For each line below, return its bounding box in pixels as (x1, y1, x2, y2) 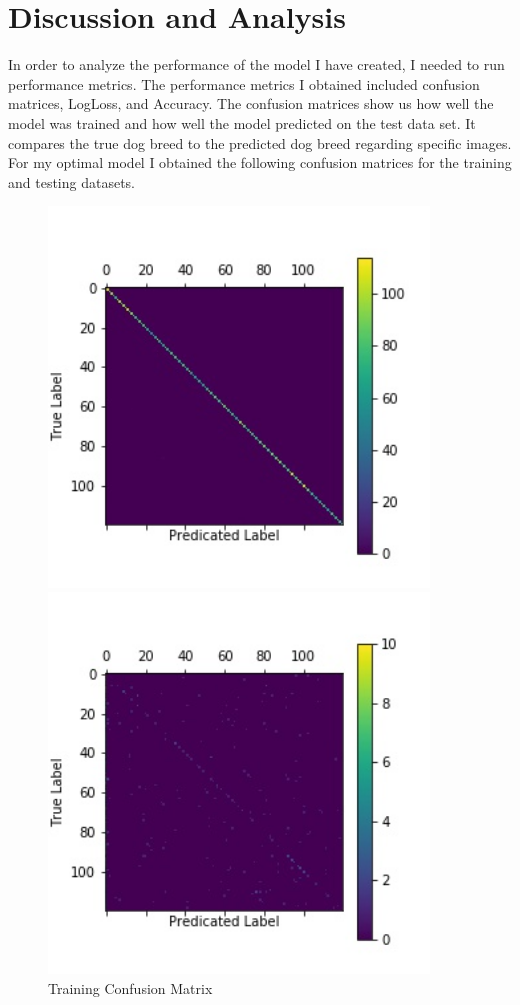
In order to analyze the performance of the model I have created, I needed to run (8, 54, 505, 75)
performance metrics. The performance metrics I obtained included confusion (8, 73, 480, 94)
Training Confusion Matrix (48, 977, 213, 998)
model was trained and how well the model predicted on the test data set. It (8, 112, 476, 133)
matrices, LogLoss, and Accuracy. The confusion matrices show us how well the (8, 93, 494, 114)
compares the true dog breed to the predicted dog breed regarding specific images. (8, 132, 512, 153)
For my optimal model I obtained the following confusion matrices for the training (8, 152, 512, 173)
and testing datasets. (8, 171, 136, 192)
